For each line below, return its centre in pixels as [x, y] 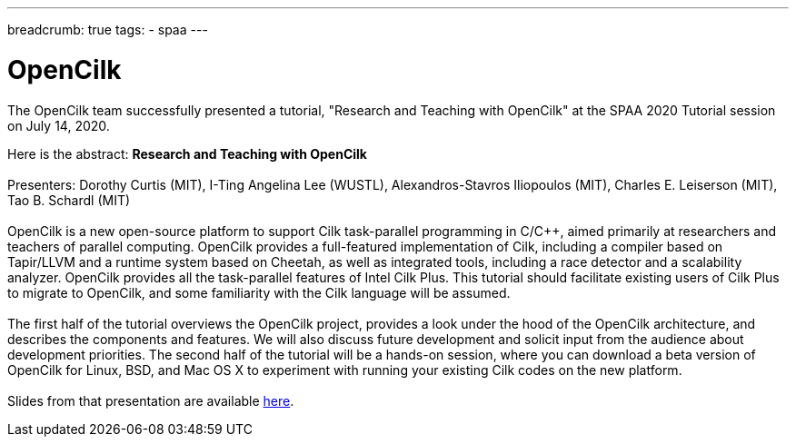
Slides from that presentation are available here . [151, 400]
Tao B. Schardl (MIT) [69, 200]
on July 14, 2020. [59, 125]
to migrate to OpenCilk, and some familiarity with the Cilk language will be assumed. [259, 292]
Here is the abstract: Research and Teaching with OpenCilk [187, 153]
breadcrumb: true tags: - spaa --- [108, 30]
